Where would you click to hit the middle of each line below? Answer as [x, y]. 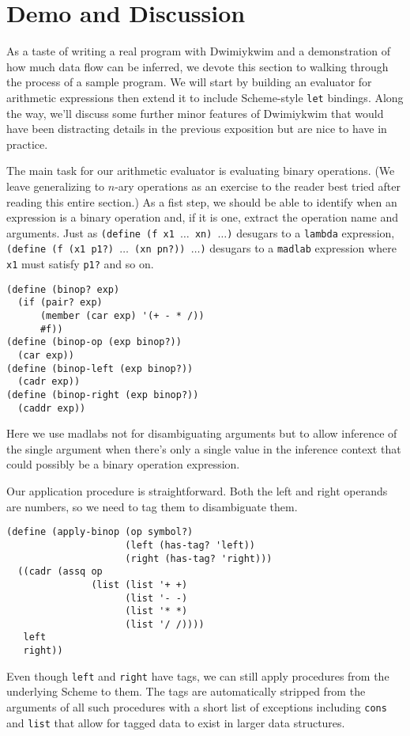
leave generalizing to [56, 186]
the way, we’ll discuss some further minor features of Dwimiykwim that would [195, 113]
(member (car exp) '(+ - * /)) [122, 316]
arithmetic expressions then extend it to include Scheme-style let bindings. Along [205, 97]
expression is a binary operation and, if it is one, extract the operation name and [202, 217]
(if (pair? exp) [60, 303]
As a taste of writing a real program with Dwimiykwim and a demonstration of [198, 51]
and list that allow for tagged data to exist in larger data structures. [176, 722]
